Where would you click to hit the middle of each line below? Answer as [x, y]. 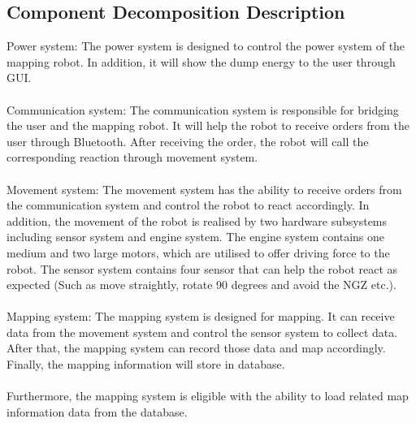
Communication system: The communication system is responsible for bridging [203, 109]
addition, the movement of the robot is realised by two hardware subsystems [197, 220]
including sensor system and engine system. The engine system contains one [196, 237]
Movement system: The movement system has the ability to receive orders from [204, 189]
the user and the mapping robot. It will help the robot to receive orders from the [208, 125]
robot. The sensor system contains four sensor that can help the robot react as [202, 268]
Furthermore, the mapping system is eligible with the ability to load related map [208, 396]
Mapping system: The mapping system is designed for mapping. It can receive [201, 316]
